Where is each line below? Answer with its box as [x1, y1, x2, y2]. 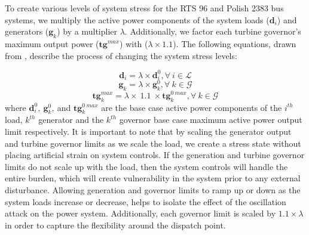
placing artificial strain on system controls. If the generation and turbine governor [5, 149, 305, 161]
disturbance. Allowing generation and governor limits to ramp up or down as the [5, 183, 301, 196]
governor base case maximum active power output [119, 113, 302, 126]
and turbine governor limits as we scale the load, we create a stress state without [5, 137, 301, 149]
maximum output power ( [5, 37, 99, 50]
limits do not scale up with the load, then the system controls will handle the [5, 160, 288, 172]
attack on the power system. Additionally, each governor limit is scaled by [5, 207, 276, 219]
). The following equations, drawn [173, 37, 296, 50]
